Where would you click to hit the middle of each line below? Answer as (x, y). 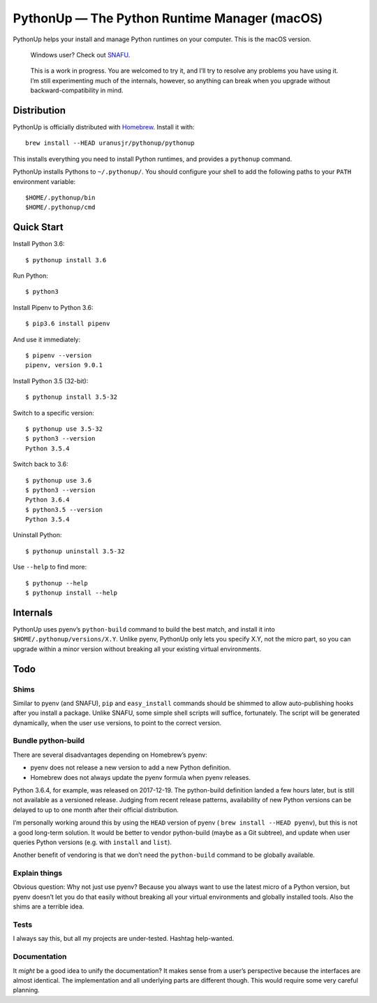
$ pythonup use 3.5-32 (64, 429)
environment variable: (44, 181)
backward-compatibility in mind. (77, 90)
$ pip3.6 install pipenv (68, 324)
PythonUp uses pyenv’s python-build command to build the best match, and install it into (144, 629)
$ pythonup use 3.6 (59, 480)
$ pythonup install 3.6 (66, 260)
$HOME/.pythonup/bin (60, 197)
